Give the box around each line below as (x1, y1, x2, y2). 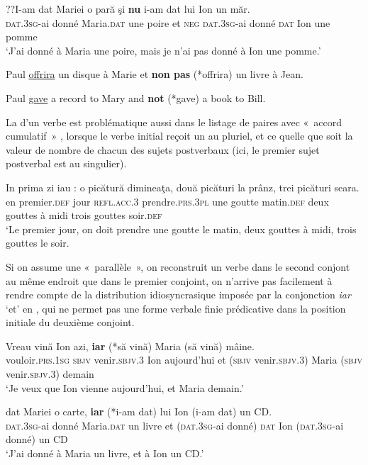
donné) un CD (6, 432, 68, 447)
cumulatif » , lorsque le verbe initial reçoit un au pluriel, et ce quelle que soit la (6, 128, 353, 143)
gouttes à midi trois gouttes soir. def (6, 208, 162, 223)
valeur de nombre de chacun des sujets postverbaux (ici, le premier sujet (6, 142, 320, 157)
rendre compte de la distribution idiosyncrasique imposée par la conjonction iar (6, 287, 351, 302)
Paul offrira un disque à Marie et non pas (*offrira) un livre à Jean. (6, 67, 303, 82)
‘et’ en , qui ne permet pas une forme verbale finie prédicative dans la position (6, 301, 346, 315)
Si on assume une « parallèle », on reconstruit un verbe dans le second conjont (6, 259, 350, 274)
